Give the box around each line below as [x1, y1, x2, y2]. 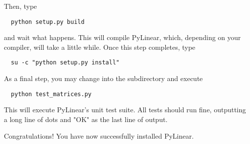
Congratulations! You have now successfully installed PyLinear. [4, 130, 194, 141]
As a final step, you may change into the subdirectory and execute [4, 73, 203, 83]
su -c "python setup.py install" [11, 59, 120, 66]
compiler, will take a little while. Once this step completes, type [4, 41, 196, 52]
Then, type [4, 1, 37, 11]
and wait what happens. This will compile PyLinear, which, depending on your [4, 32, 241, 42]
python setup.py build [11, 18, 85, 25]
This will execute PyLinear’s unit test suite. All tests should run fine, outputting [4, 104, 246, 115]
